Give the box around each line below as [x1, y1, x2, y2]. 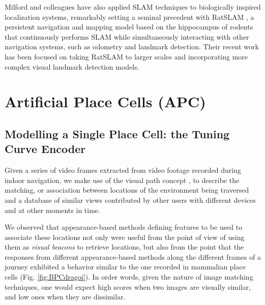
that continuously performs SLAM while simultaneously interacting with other [5, 31, 249, 42]
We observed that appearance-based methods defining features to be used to [5, 222, 243, 232]
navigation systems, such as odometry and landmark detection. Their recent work [5, 41, 259, 52]
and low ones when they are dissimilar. [5, 291, 126, 302]
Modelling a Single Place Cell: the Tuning [5, 126, 230, 141]
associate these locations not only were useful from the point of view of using [5, 231, 245, 242]
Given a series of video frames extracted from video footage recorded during [5, 165, 241, 175]
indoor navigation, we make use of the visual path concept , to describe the [5, 174, 240, 185]
